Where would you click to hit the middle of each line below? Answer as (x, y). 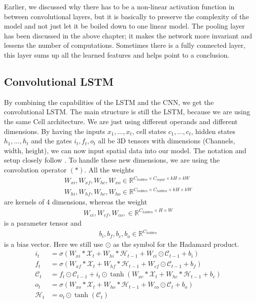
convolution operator (35, 169)
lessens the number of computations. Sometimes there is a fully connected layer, (125, 45)
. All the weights (109, 169)
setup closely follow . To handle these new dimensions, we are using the (112, 160)
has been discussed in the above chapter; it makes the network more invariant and (128, 35)
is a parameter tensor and (43, 223)
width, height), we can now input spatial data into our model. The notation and (125, 150)
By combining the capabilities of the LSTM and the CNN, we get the (109, 102)
